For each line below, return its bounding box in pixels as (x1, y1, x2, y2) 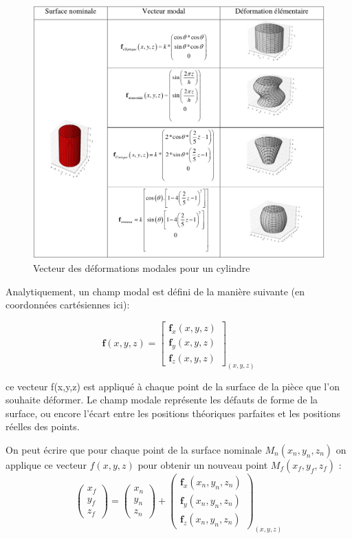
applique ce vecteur (5, 457, 87, 472)
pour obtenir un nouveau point (137, 457, 268, 472)
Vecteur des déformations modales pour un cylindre (33, 260, 250, 275)
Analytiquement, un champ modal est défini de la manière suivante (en (5, 284, 305, 298)
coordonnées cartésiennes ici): (5, 297, 130, 312)
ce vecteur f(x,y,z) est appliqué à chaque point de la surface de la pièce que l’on (5, 379, 340, 393)
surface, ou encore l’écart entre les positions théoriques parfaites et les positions (5, 405, 341, 420)
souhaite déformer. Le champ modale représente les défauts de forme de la (5, 392, 318, 407)
